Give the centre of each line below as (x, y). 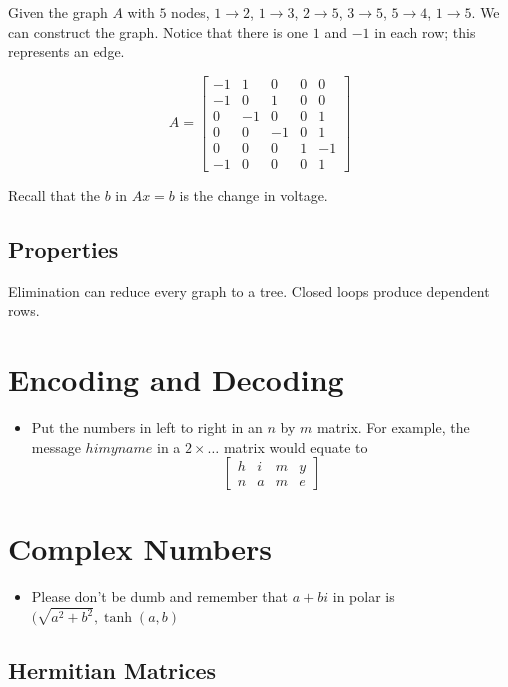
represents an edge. (66, 51)
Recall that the (54, 194)
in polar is (363, 596)
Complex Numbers (140, 548)
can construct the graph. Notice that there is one (158, 31)
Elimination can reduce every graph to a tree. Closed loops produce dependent (249, 290)
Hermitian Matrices (112, 669)
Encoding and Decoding (176, 379)
